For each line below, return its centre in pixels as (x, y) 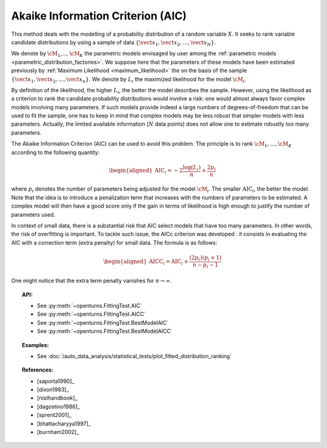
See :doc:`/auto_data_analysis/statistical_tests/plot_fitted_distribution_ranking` (134, 356)
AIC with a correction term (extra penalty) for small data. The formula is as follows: (114, 242)
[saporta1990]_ (56, 381)
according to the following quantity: (55, 152)
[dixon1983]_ (53, 390)
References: (38, 370)
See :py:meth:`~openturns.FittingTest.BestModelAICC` (105, 331)
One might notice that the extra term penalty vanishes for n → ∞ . (91, 281)
